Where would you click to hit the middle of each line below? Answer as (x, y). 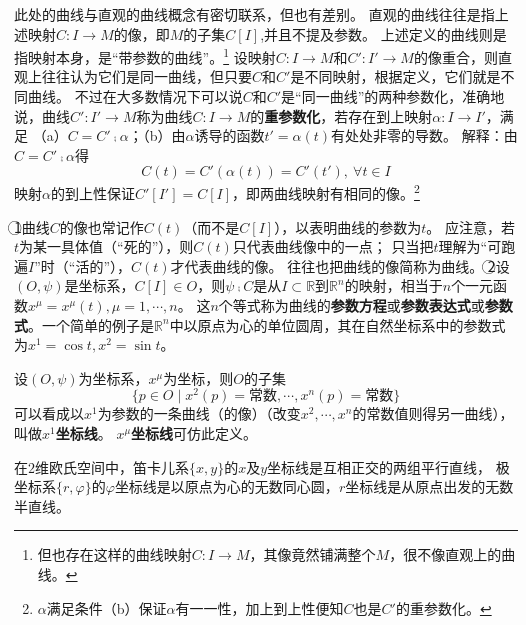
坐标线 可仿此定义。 (194, 433)
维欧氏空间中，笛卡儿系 (112, 466)
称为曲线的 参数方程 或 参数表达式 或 (372, 305)
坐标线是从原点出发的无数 (429, 486)
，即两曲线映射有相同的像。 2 (326, 192)
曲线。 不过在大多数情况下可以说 (135, 96)
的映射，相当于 (393, 285)
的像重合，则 (455, 56)
